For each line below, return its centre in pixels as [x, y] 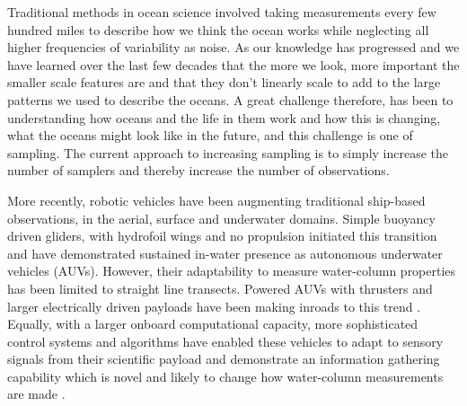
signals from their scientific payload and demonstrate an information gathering [224, 359]
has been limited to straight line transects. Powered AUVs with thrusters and [220, 288]
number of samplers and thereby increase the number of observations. [198, 170]
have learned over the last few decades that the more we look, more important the [233, 64]
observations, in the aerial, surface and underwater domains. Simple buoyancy [221, 218]
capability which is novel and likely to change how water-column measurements [225, 376]
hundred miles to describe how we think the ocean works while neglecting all [218, 29]
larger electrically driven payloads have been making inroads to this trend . [214, 306]
